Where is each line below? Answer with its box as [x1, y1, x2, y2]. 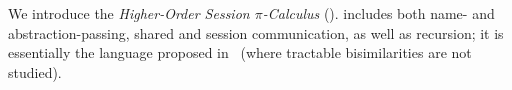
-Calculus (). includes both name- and [262, 3, 495, 23]
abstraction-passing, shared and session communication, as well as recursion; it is [8, 22, 504, 43]
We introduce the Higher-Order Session [8, 3, 250, 23]
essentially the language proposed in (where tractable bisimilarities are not [8, 42, 472, 63]
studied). [8, 61, 62, 82]
